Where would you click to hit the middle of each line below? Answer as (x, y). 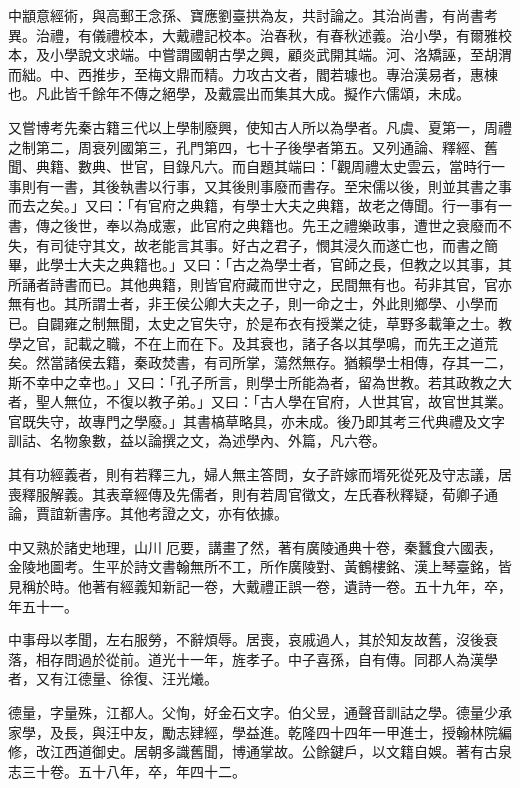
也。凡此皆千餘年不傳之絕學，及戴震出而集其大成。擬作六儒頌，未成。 (239, 93)
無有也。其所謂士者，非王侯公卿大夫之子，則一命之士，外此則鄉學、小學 (246, 303)
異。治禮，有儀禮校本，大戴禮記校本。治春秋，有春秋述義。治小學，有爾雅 (253, 34)
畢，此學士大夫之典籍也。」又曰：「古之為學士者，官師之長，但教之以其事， (253, 264)
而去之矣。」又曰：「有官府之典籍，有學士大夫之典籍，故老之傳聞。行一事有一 (260, 205)
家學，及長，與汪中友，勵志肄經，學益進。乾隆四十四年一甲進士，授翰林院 (253, 731)
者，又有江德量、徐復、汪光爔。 (113, 678)
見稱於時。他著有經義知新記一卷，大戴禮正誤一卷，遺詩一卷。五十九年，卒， (260, 586)
